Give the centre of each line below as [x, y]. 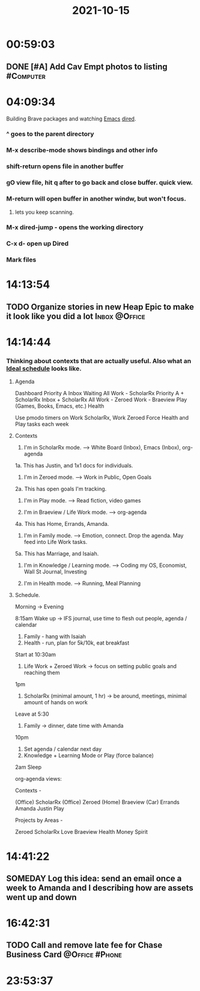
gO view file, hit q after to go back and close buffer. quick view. [100, 183]
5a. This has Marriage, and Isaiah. [57, 554]
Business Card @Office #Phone [64, 955]
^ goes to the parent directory [50, 134]
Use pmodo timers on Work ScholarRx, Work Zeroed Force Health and [102, 418]
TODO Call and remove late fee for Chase [84, 946]
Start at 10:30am [35, 655]
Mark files [21, 260]
